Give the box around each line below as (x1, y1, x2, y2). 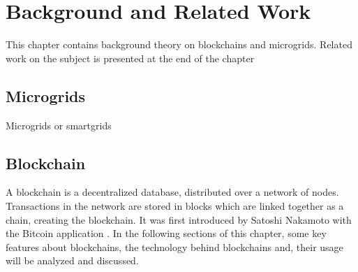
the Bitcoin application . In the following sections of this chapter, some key (6, 226, 327, 241)
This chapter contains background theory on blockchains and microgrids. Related (6, 37, 352, 52)
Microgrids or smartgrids (6, 117, 112, 132)
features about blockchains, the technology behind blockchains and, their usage (6, 239, 343, 254)
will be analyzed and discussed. (6, 253, 139, 268)
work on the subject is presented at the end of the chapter (6, 50, 255, 65)
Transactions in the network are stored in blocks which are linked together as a (6, 198, 344, 213)
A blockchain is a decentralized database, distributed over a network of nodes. (6, 185, 339, 199)
